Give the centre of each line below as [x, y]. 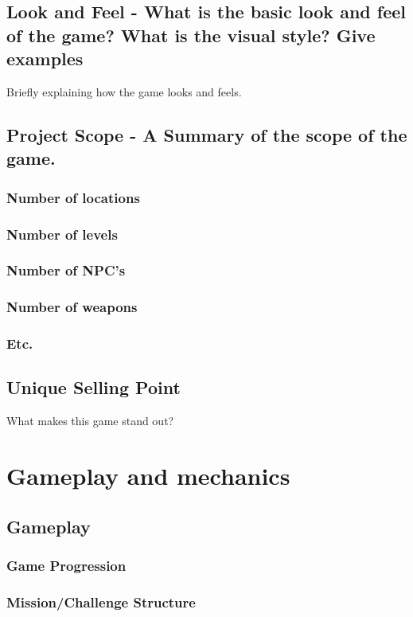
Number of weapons [72, 307]
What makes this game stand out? [90, 421]
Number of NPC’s [66, 270]
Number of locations [73, 197]
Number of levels [62, 234]
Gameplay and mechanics [148, 475]
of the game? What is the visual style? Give [191, 35]
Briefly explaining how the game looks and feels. [124, 91]
